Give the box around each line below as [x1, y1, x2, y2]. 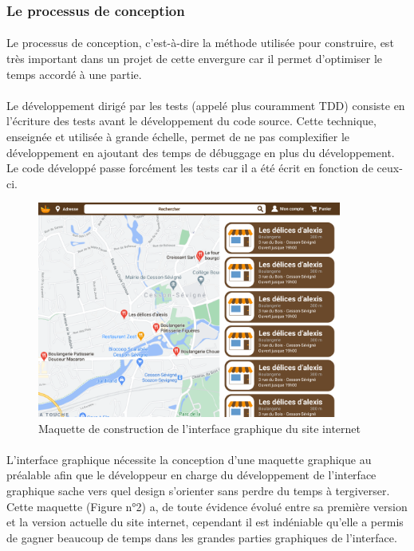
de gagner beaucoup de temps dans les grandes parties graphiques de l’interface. [6, 529, 397, 545]
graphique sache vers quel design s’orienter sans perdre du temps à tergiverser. [6, 482, 390, 499]
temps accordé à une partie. [6, 65, 142, 82]
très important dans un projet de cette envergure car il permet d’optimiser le [6, 50, 383, 67]
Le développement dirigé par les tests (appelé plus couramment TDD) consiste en [6, 96, 405, 113]
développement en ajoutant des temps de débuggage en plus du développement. [6, 144, 395, 160]
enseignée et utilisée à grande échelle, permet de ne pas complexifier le [6, 128, 349, 144]
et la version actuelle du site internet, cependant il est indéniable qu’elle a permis [6, 514, 404, 530]
